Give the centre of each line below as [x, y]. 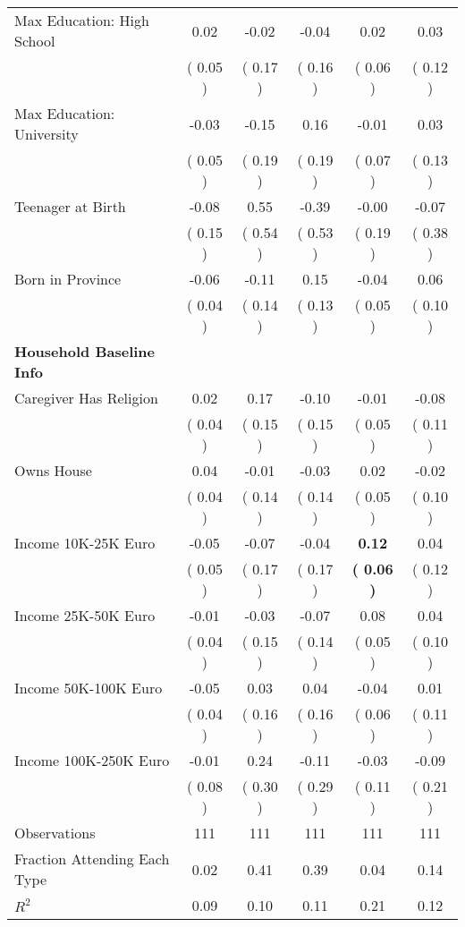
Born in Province [68, 279]
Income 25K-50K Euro [85, 615]
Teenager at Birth [70, 206]
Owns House [53, 470]
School [35, 41]
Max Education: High [82, 20]
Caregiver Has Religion [86, 398]
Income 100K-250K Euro [92, 760]
